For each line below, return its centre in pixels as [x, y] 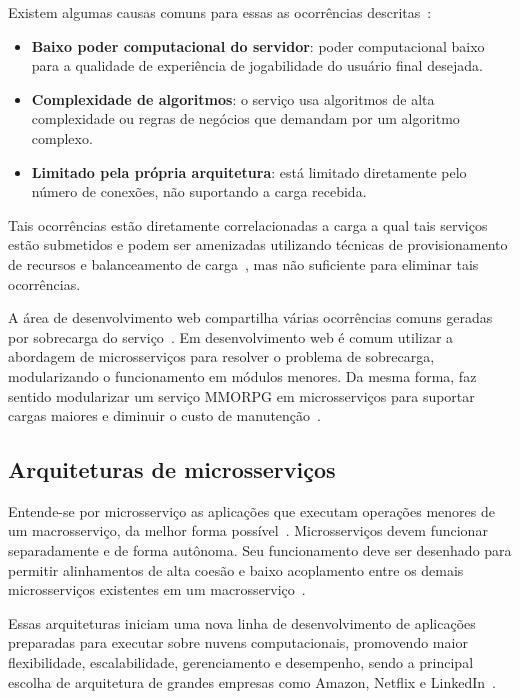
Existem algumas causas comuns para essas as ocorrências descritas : [220, 12]
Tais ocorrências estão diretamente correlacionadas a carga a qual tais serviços [248, 224]
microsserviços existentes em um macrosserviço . [157, 589]
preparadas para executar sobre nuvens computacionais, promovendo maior [238, 642]
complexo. [62, 137]
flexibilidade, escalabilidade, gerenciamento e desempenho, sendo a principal [241, 662]
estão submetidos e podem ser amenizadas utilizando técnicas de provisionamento [258, 244]
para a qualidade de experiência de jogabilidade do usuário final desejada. [257, 65]
